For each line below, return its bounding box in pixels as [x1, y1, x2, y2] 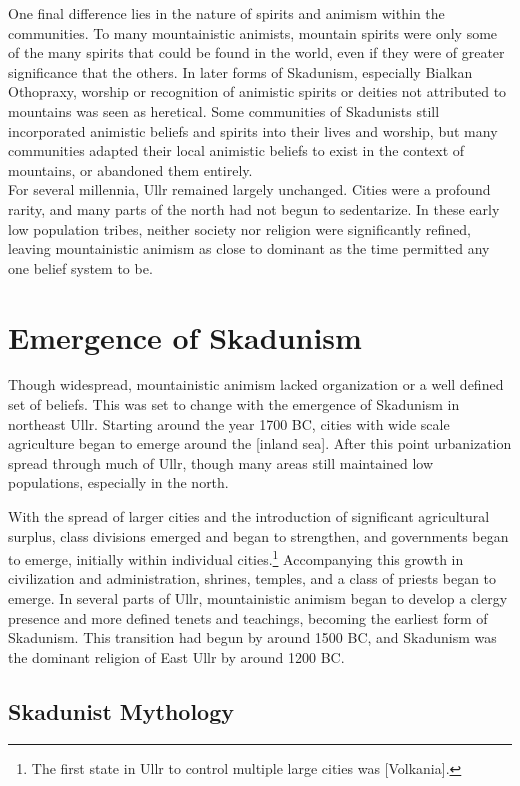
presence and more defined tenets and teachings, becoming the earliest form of [8, 607, 488, 628]
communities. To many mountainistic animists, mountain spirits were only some [8, 22, 498, 43]
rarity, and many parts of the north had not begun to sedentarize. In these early [8, 198, 500, 219]
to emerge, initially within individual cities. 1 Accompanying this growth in [8, 546, 464, 569]
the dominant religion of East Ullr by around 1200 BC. [8, 646, 345, 667]
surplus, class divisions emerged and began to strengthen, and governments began [8, 525, 509, 546]
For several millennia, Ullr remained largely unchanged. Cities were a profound [8, 179, 491, 200]
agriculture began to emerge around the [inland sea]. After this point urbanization [8, 433, 512, 454]
